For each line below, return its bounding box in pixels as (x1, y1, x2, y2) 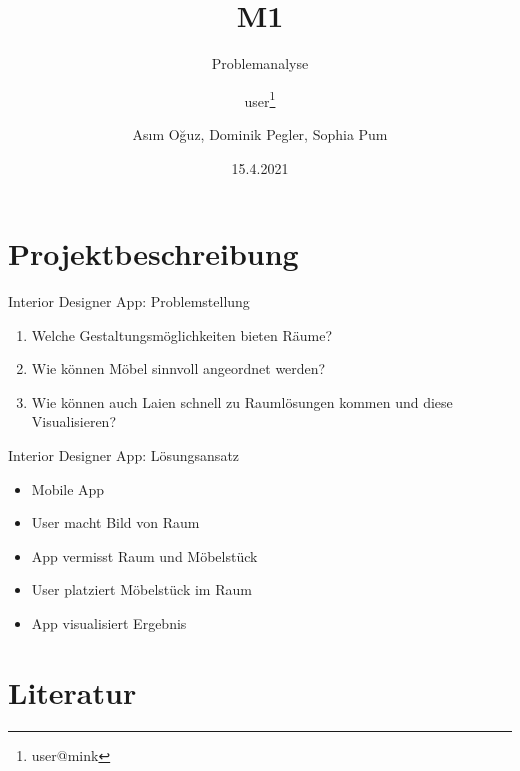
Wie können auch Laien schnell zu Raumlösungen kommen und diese (31, 391, 453, 412)
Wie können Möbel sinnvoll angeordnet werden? (31, 358, 326, 379)
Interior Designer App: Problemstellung (8, 291, 250, 312)
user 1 (244, 87, 276, 111)
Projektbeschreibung (8, 233, 299, 274)
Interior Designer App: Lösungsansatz (8, 445, 240, 466)
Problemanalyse (211, 53, 309, 74)
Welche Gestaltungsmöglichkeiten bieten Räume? (31, 324, 333, 345)
